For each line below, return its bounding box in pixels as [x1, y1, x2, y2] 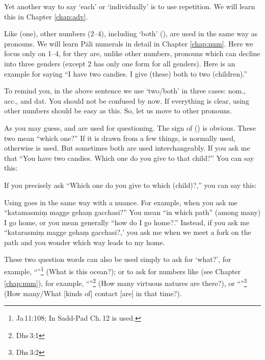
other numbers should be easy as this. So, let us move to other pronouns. [4, 105, 232, 116]
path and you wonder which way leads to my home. [4, 236, 165, 247]
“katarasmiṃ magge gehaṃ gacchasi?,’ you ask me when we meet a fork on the [4, 227, 251, 237]
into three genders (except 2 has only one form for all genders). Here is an [4, 58, 235, 68]
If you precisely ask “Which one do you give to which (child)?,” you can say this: [4, 179, 257, 190]
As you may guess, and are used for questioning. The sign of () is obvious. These [4, 122, 256, 133]
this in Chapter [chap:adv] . [4, 11, 88, 21]
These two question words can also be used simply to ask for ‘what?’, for [4, 254, 231, 265]
